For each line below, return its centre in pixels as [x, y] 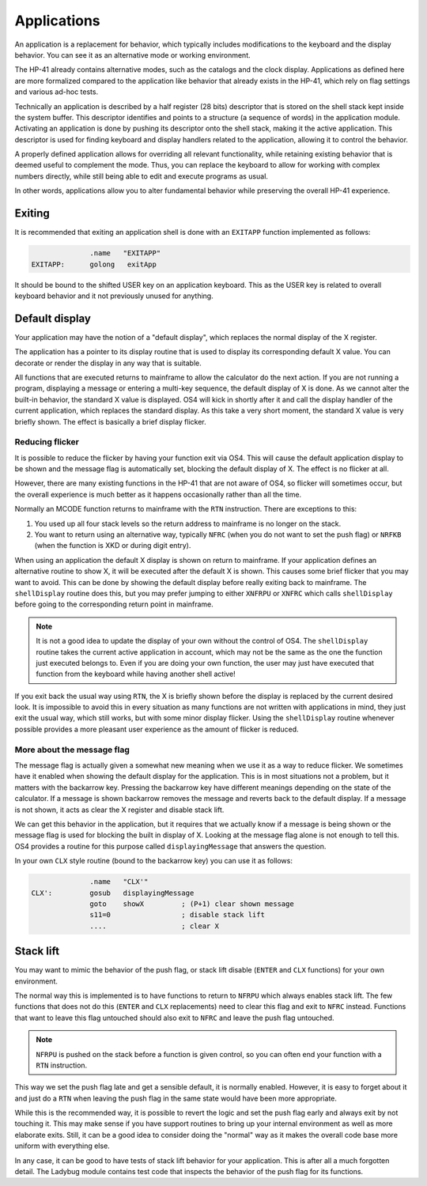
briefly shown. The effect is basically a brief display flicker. [111, 421]
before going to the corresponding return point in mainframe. [114, 604]
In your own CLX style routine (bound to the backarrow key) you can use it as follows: [153, 861]
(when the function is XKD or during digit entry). [113, 546]
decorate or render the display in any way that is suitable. [108, 363]
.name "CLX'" [119, 882]
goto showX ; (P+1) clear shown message [192, 904]
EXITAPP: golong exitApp [94, 264]
